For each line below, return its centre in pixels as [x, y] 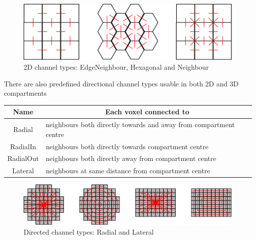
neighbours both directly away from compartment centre [131, 158]
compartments [25, 93]
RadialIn [23, 146]
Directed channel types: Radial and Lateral [89, 231]
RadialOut [23, 158]
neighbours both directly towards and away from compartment [140, 124]
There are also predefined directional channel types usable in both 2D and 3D [121, 83]
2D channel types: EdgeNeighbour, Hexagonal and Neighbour [116, 67]
